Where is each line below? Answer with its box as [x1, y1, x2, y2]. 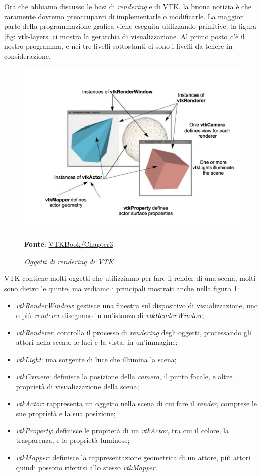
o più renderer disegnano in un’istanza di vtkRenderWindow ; [16, 310, 204, 321]
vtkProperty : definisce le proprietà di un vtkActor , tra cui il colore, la [16, 425, 229, 435]
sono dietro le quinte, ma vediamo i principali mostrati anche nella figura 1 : [4, 282, 239, 293]
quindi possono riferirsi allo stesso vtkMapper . [16, 462, 157, 472]
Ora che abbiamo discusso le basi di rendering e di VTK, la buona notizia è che [4, 1, 251, 11]
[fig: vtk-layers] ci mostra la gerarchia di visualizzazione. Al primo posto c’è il [4, 30, 245, 41]
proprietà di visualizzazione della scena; [16, 381, 139, 392]
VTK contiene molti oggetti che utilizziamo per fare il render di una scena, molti [4, 273, 256, 283]
